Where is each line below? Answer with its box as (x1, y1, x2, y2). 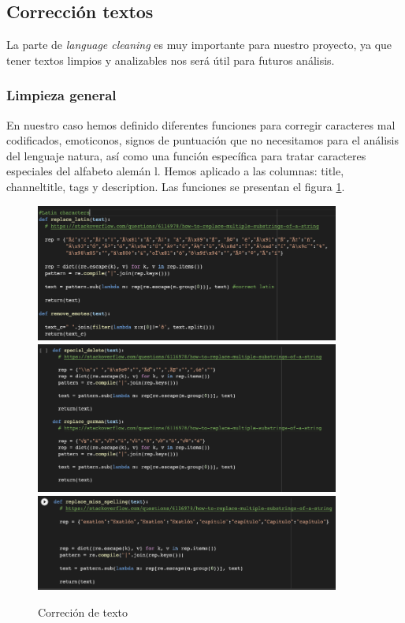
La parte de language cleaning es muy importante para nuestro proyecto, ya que (6, 36, 392, 53)
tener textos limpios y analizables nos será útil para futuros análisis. (6, 51, 335, 68)
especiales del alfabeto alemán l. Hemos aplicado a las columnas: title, (6, 163, 344, 179)
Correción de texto (38, 603, 128, 620)
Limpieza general (6, 85, 117, 105)
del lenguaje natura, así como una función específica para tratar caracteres (6, 147, 366, 163)
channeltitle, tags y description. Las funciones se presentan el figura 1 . (6, 178, 345, 194)
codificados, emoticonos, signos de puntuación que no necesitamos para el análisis (6, 132, 399, 148)
